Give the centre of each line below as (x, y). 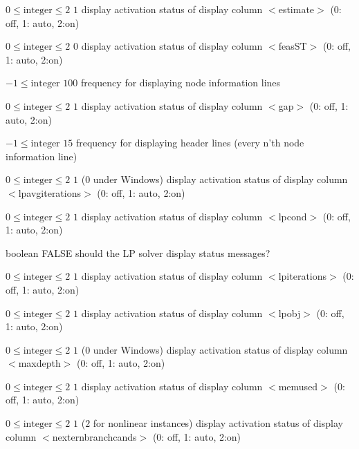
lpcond (293, 216)
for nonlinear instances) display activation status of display (218, 423)
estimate (296, 9)
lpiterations (303, 276)
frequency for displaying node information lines (181, 83)
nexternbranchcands (94, 436)
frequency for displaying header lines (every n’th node (190, 143)
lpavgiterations (50, 192)
